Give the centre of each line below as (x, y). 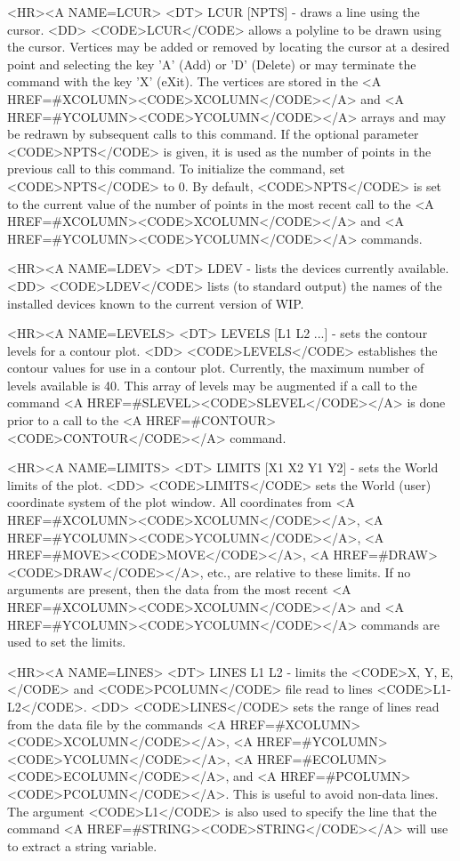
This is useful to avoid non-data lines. (335, 793)
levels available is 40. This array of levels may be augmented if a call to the (212, 385)
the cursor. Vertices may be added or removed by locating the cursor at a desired (229, 47)
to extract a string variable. (82, 845)
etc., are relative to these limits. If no (309, 571)
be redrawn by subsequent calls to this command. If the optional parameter (213, 134)
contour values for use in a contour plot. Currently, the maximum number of (216, 368)
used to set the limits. (67, 642)
